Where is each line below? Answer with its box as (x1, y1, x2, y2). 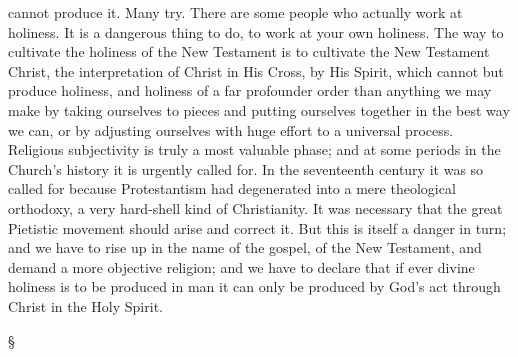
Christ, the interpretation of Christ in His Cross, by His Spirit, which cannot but (8, 60, 504, 81)
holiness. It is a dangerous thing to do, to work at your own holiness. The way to (8, 21, 504, 42)
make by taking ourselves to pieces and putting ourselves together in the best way (8, 99, 510, 120)
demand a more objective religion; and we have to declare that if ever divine (8, 256, 475, 277)
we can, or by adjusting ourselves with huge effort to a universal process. (8, 119, 454, 140)
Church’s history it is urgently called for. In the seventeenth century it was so (8, 158, 484, 179)
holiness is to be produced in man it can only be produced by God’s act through (8, 276, 501, 297)
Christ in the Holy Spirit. (8, 295, 163, 316)
